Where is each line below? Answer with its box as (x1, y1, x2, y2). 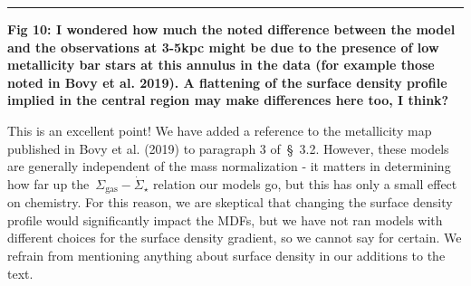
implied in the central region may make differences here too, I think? (7, 91, 449, 110)
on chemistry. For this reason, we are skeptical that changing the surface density (7, 193, 453, 212)
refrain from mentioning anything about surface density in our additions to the (7, 245, 446, 264)
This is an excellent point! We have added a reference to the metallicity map (7, 120, 432, 139)
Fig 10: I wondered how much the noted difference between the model (7, 20, 456, 38)
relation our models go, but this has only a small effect (153, 174, 457, 193)
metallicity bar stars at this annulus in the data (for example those (7, 55, 435, 74)
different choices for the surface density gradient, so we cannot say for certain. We (7, 228, 462, 247)
